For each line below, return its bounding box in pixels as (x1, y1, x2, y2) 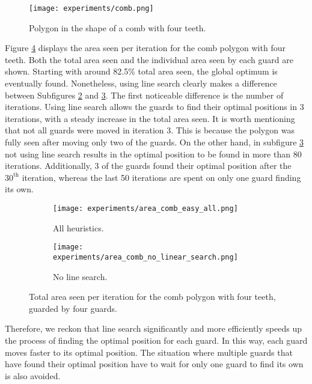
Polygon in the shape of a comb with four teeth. (29, 21, 206, 34)
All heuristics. (53, 221, 104, 234)
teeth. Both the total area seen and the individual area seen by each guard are (5, 53, 293, 66)
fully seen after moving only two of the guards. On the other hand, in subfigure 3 (5, 136, 304, 148)
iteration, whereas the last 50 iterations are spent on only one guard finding (22, 171, 301, 183)
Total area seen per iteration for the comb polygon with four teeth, (29, 290, 276, 303)
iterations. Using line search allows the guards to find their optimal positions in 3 (5, 100, 304, 113)
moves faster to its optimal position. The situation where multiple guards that (5, 346, 293, 358)
